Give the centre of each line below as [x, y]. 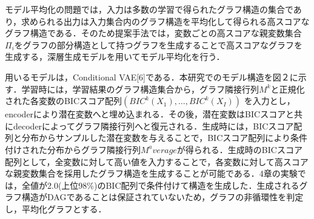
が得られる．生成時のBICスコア [239, 149]
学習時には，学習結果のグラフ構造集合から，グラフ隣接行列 [140, 89]
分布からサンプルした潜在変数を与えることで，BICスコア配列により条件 [164, 138]
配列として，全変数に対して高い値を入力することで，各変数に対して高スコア [157, 161]
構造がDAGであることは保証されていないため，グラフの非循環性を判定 [162, 197]
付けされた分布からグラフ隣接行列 [73, 149]
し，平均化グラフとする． [56, 208]
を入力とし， [269, 101]
